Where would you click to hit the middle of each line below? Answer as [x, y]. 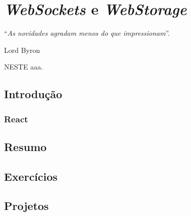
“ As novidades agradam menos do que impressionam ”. [87, 33]
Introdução [33, 94]
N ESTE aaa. [24, 67]
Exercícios [31, 176]
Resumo [25, 146]
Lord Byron [22, 50]
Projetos [26, 206]
